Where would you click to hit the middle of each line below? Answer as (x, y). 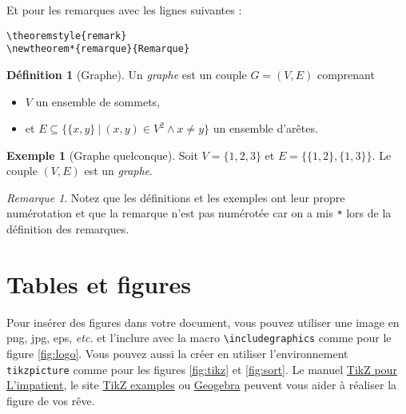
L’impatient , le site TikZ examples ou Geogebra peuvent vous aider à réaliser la (202, 385)
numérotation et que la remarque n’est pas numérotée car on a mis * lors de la (199, 213)
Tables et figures (99, 283)
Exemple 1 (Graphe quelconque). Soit (102, 155)
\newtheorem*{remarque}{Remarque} (98, 49)
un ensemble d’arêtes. (265, 128)
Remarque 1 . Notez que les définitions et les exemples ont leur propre (176, 197)
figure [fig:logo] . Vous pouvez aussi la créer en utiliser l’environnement (177, 354)
